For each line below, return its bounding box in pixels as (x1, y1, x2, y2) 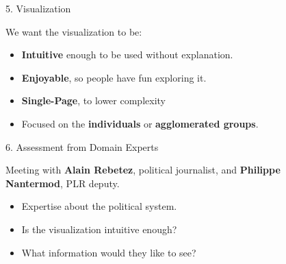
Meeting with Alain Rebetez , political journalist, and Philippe (5, 163, 281, 177)
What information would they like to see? (21, 245, 196, 259)
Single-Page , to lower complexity (21, 93, 166, 108)
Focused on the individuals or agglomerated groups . (21, 116, 259, 130)
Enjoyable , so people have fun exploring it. (21, 70, 207, 84)
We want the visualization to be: (5, 24, 142, 38)
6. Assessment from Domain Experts (5, 139, 159, 154)
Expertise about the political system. (21, 199, 177, 213)
